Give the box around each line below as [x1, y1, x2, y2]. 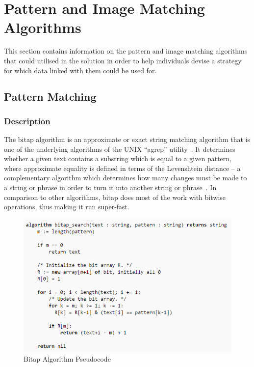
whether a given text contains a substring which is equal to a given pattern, [4, 153, 231, 164]
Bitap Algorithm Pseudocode [24, 354, 111, 364]
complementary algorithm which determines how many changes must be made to [4, 172, 247, 183]
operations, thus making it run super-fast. [4, 201, 129, 212]
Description [4, 114, 51, 127]
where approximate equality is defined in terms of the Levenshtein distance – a [4, 163, 241, 173]
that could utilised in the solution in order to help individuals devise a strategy [4, 55, 242, 65]
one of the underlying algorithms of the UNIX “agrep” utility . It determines [4, 143, 235, 154]
